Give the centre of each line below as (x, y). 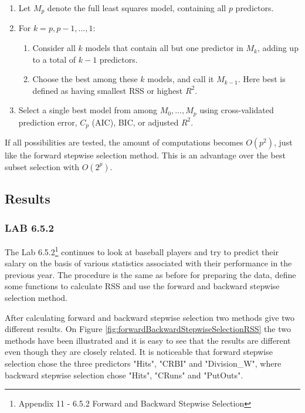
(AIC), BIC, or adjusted (135, 122)
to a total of (54, 59)
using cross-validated (237, 110)
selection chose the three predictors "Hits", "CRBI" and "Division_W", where (143, 363)
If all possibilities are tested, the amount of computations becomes (124, 142)
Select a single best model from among (88, 110)
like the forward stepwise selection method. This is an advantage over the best (145, 155)
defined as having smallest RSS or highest (108, 90)
